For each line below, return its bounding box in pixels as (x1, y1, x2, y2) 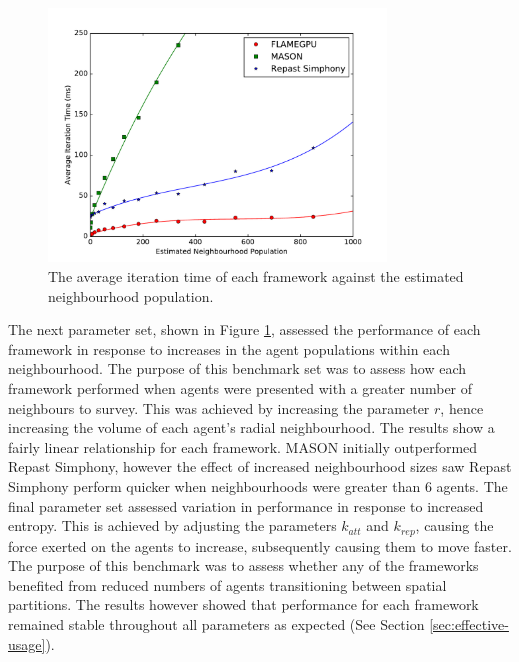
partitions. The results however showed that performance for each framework (8, 594, 479, 615)
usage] (8, 633, 46, 654)
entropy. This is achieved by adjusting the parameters (8, 515, 337, 536)
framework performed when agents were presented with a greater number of (8, 377, 473, 398)
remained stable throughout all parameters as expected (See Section (8, 613, 425, 634)
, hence (440, 397, 484, 418)
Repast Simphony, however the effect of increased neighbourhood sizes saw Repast (8, 456, 512, 477)
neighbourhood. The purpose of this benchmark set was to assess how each (8, 358, 467, 379)
